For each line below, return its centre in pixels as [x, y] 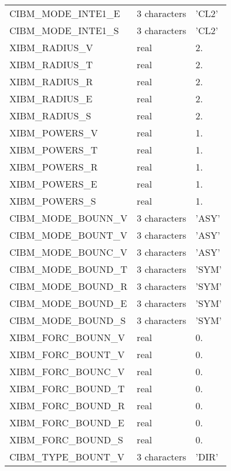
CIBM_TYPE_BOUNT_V [67, 457]
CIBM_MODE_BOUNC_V [68, 252]
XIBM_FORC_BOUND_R [67, 405]
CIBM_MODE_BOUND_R [69, 286]
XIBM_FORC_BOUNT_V [67, 354]
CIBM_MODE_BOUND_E [68, 303]
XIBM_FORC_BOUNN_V [67, 337]
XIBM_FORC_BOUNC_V [67, 371]
